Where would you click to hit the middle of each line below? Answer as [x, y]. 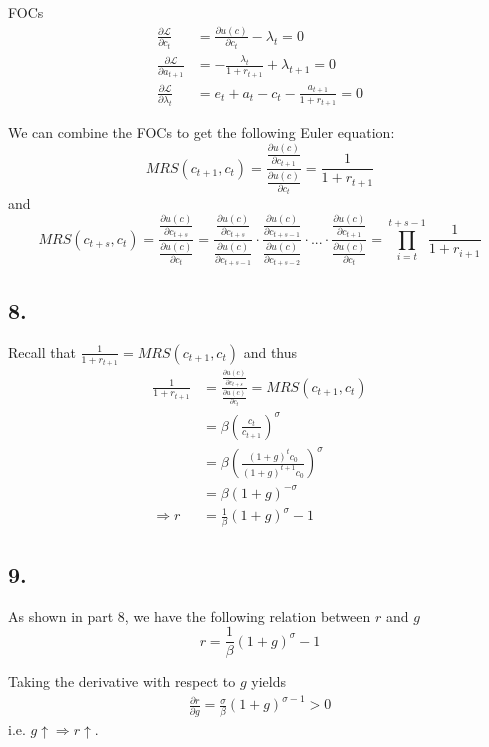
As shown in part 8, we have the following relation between [189, 615]
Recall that [42, 351]
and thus [270, 351]
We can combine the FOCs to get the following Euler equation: [201, 132]
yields [268, 681]
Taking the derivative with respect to [122, 681]
